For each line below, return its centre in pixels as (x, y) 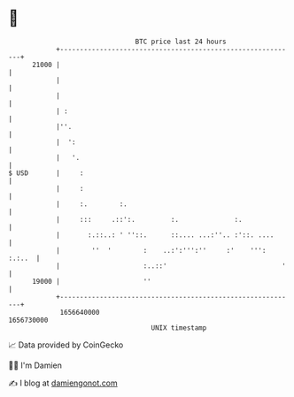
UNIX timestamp (179, 328)
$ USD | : (46, 173)
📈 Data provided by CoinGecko (66, 345)
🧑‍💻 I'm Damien (35, 365)
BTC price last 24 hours (181, 42)
